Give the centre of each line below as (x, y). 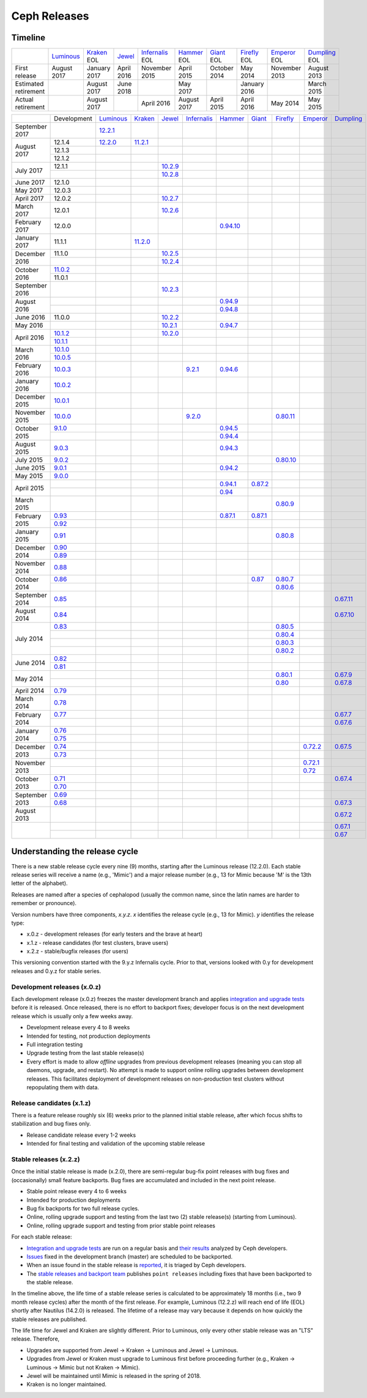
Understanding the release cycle (75, 852)
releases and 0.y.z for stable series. (56, 971)
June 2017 (30, 182)
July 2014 (29, 638)
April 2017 (29, 199)
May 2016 (29, 325)
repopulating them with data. (63, 1087)
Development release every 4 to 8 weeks (78, 1027)
